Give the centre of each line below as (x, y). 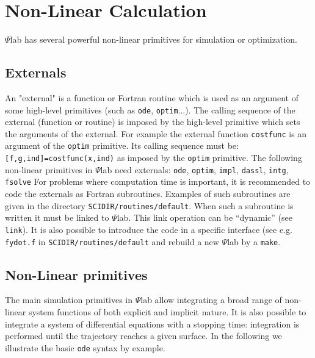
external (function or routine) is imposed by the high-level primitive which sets (153, 122)
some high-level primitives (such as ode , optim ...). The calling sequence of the (150, 109)
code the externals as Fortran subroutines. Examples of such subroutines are (148, 194)
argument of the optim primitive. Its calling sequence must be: (122, 145)
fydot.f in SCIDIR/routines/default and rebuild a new (112, 241)
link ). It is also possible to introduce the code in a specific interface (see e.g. (149, 229)
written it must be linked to (57, 217)
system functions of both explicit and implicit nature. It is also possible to (167, 312)
